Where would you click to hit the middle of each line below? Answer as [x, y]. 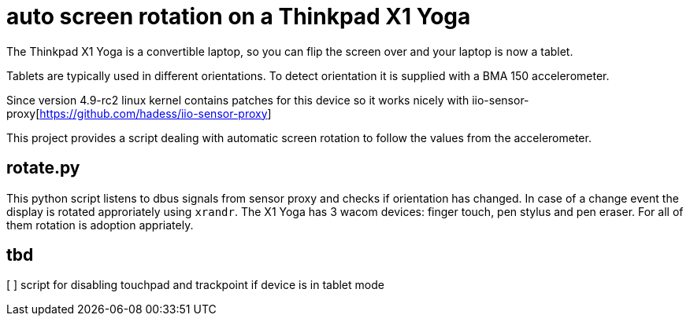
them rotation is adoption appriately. [100, 225]
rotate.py [43, 168]
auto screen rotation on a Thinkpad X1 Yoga [239, 16]
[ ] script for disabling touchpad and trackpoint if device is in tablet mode [195, 285]
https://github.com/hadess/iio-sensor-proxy [154, 113]
